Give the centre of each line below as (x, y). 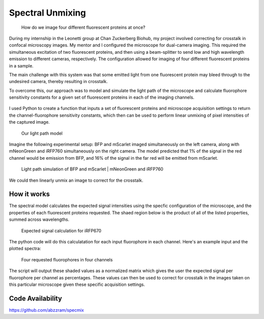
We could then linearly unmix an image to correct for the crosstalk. (76, 180)
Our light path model (42, 133)
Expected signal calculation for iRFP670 (61, 231)
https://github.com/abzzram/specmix (46, 310)
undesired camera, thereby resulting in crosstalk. (58, 82)
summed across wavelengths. (39, 219)
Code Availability (35, 298)
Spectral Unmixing (47, 13)
